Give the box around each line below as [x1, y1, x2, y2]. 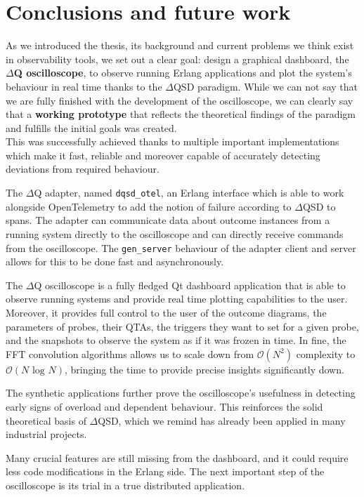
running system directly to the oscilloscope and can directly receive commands [6, 226, 344, 241]
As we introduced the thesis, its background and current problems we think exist [6, 38, 354, 53]
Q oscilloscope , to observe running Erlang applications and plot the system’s [13, 65, 352, 80]
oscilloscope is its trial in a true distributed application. [6, 477, 245, 492]
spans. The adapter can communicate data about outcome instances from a [6, 213, 330, 227]
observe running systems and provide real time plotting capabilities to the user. [6, 291, 348, 306]
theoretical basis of [6, 413, 86, 428]
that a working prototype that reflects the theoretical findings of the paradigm [6, 107, 356, 121]
